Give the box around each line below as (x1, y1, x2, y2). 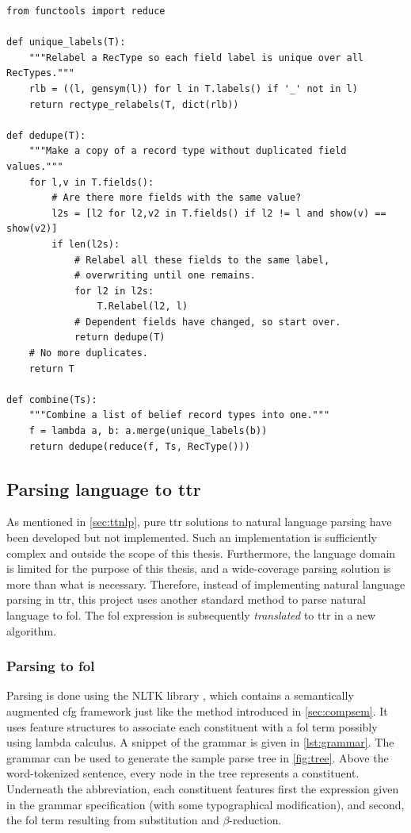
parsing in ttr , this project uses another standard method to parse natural (6, 591, 366, 608)
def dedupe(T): (6, 129, 86, 141)
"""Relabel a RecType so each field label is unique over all (29, 52, 364, 63)
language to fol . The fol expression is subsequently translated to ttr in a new (6, 606, 376, 623)
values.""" (6, 160, 63, 172)
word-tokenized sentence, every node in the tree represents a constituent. (6, 765, 360, 781)
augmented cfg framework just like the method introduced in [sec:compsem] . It (6, 702, 388, 719)
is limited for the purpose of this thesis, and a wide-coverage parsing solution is (6, 560, 391, 577)
